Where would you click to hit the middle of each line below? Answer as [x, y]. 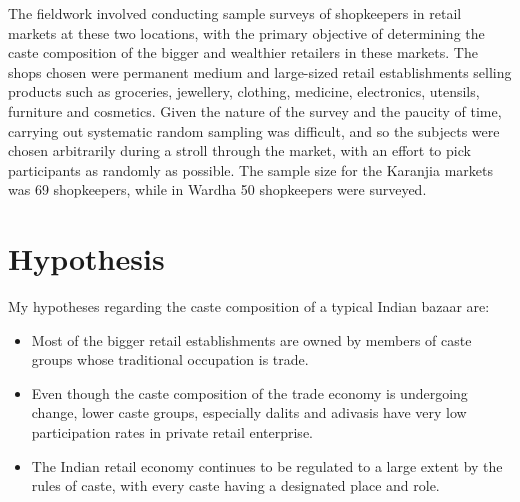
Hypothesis [86, 258]
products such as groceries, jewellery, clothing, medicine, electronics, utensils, [244, 91]
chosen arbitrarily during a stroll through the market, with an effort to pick [239, 150]
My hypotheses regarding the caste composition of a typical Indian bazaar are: [249, 306]
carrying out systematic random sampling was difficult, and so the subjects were [254, 130]
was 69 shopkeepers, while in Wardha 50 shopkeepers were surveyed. [217, 189]
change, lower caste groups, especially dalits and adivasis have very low [249, 412]
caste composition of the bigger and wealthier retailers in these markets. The [243, 52]
